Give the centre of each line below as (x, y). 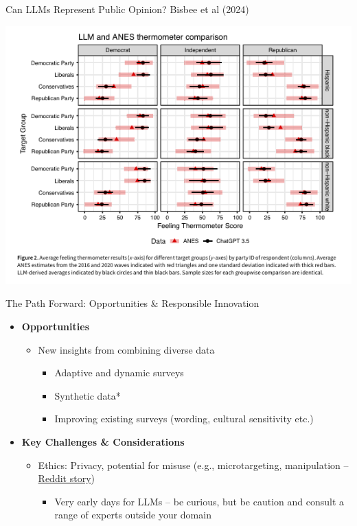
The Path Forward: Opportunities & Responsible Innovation (133, 303)
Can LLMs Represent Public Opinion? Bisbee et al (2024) (127, 9)
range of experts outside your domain (133, 515)
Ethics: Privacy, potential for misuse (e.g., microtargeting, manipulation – (193, 465)
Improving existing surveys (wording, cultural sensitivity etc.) (184, 419)
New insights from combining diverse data (126, 349)
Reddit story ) (66, 478)
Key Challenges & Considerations (103, 441)
